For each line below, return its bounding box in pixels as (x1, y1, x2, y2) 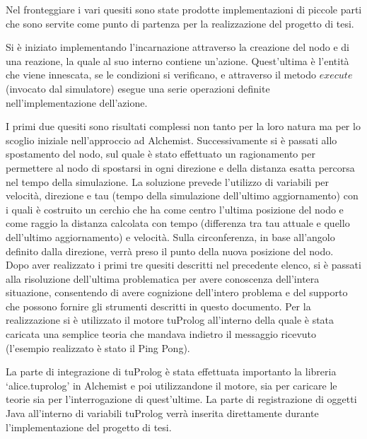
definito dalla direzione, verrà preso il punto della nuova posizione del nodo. (6, 243, 334, 258)
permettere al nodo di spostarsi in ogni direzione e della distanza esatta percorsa (6, 160, 355, 175)
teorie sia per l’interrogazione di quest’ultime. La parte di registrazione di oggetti (6, 392, 357, 406)
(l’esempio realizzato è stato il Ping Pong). (6, 340, 190, 355)
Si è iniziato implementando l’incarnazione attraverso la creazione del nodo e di (6, 40, 349, 54)
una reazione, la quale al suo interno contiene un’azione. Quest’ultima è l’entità (6, 53, 349, 68)
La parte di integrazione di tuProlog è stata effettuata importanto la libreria (6, 364, 337, 379)
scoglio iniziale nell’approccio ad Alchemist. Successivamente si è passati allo (6, 132, 337, 147)
